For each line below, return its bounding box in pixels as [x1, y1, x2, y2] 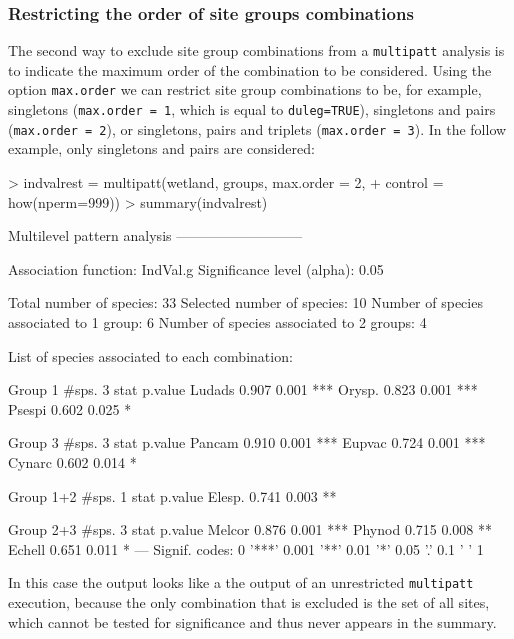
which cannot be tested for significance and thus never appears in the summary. [8, 611, 497, 632]
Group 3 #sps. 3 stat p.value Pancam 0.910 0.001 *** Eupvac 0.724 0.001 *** [8, 432, 486, 453]
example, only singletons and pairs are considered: [8, 138, 315, 159]
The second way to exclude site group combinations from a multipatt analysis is [8, 40, 505, 61]
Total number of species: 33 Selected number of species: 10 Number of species [8, 292, 483, 313]
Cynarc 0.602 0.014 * [8, 451, 137, 472]
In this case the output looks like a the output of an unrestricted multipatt [8, 572, 474, 593]
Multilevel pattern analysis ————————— [8, 225, 303, 246]
